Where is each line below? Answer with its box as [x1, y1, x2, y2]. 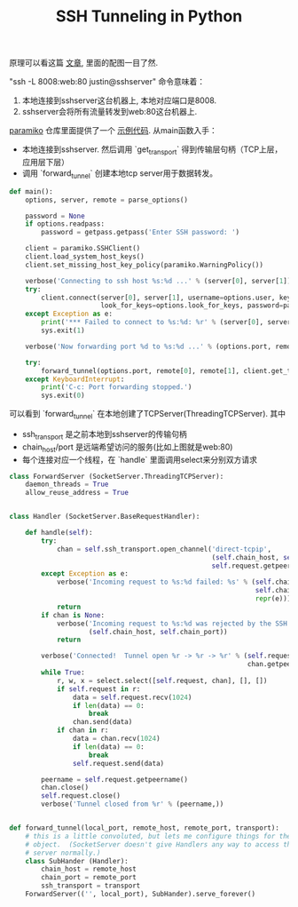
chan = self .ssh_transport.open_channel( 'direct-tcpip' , [56, 545, 272, 553]
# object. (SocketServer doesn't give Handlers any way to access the [25, 839, 295, 849]
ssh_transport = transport [41, 881, 141, 890]
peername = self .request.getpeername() [41, 775, 189, 784]
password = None [25, 211, 86, 220]
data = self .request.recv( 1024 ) [72, 693, 192, 702]
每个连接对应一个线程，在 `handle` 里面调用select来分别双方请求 [21, 454, 257, 465]
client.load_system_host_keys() [25, 252, 145, 261]
